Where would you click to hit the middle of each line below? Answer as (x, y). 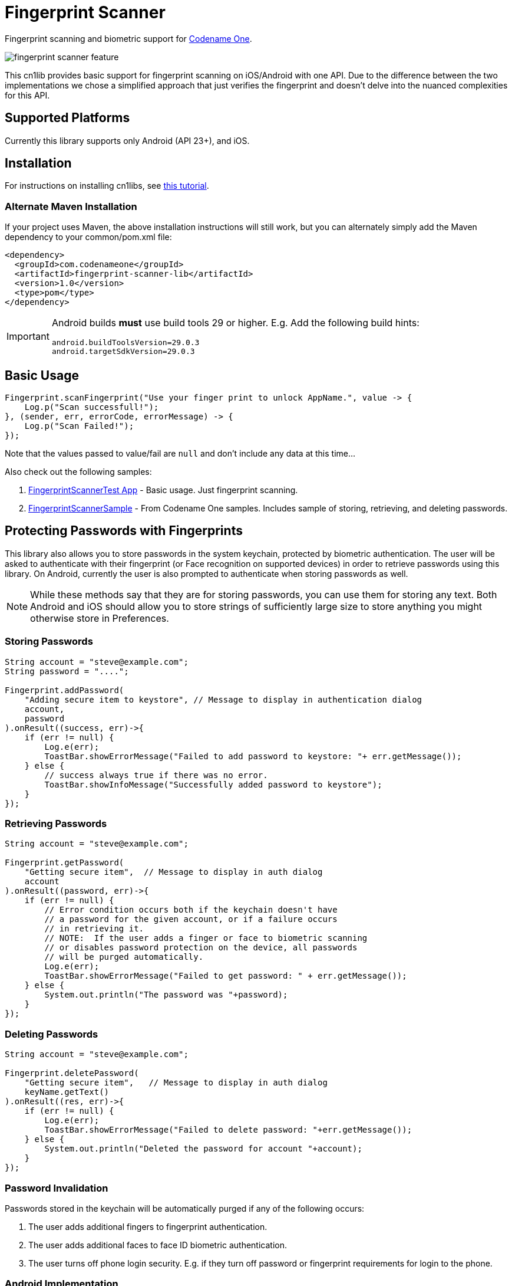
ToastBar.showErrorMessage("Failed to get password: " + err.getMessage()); (226, 976)
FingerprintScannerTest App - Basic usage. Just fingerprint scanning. (163, 490)
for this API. (27, 95)
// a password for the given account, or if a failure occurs (191, 919)
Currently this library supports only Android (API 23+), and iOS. (127, 140)
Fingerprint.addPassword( (65, 690)
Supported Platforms (67, 118)
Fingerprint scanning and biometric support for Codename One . (128, 38)
